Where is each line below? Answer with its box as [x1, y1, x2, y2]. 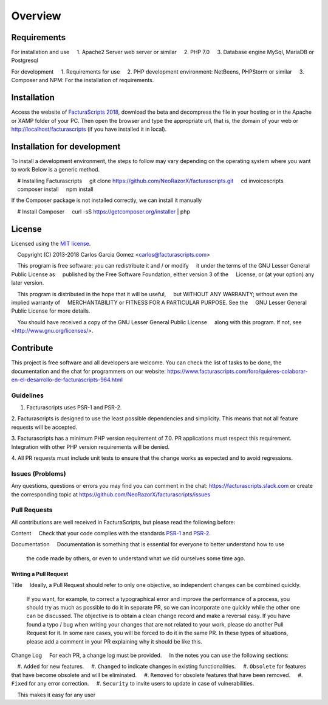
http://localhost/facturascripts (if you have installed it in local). [11, 125, 167, 133]
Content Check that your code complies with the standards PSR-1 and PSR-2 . [11, 530, 211, 537]
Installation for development [11, 141, 121, 151]
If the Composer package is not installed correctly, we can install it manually [11, 196, 202, 204]
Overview [11, 9, 61, 23]
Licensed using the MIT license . [11, 240, 91, 247]
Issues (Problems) [11, 469, 66, 478]
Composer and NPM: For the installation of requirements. [11, 77, 154, 84]
